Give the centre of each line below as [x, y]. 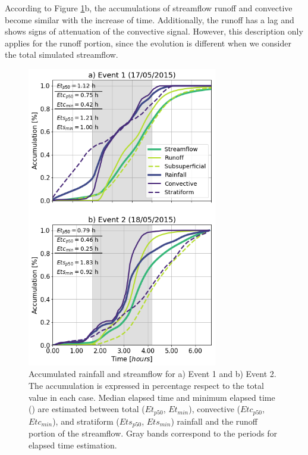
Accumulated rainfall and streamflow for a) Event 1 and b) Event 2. [153, 374]
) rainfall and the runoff [214, 421]
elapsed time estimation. [73, 445]
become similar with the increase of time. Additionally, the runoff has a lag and [150, 19]
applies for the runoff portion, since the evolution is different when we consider [148, 43]
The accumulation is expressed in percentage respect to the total [146, 385]
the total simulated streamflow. [62, 54]
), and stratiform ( [86, 421]
